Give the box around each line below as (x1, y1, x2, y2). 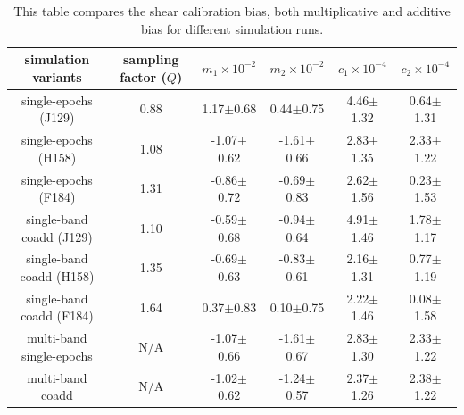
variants (32, 67, 82, 86)
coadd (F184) (21, 306, 94, 325)
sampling (123, 50, 179, 69)
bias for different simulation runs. (140, 19, 324, 37)
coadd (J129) (21, 227, 93, 245)
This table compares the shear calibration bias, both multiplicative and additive (13, 2, 451, 20)
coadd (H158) (20, 266, 95, 285)
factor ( (120, 67, 167, 86)
